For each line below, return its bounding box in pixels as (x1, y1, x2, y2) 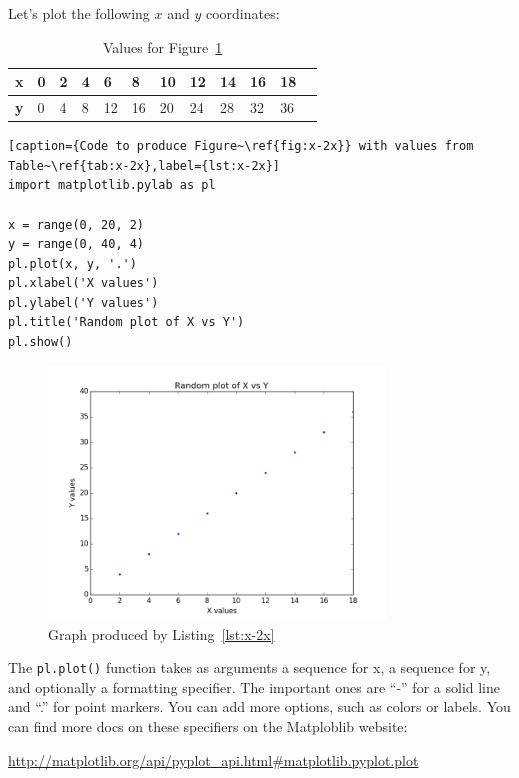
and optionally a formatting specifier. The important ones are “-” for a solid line (8, 676, 500, 697)
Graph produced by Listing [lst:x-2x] (48, 623, 275, 644)
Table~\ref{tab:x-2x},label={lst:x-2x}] (8, 158, 281, 173)
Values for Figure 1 (102, 36, 223, 57)
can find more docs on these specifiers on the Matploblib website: (8, 716, 408, 737)
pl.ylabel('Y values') (8, 295, 159, 310)
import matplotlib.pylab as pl (8, 178, 216, 193)
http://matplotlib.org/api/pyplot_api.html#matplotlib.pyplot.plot (8, 749, 419, 770)
